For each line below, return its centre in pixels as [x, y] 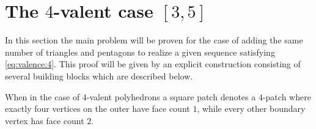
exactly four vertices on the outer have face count [97, 109]
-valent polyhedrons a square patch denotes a [171, 96]
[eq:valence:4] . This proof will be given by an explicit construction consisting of [153, 64]
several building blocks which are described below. [99, 76]
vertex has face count [45, 120]
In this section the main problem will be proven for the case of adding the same [154, 40]
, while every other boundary [251, 109]
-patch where [287, 96]
